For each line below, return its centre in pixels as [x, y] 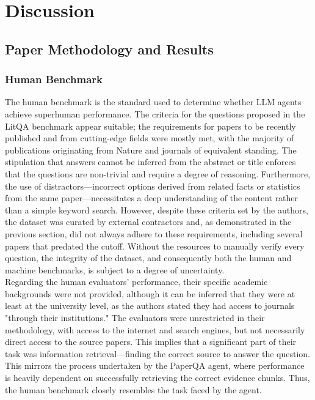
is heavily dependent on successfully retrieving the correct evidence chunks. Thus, [157, 378]
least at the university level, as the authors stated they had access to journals [150, 306]
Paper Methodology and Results [109, 49]
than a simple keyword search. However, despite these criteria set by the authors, [157, 209]
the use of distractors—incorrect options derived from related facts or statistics [153, 186]
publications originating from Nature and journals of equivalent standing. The [151, 150]
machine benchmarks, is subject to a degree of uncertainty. [115, 269]
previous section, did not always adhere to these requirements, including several [154, 233]
